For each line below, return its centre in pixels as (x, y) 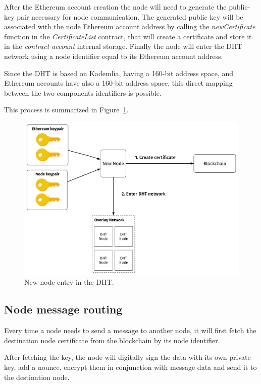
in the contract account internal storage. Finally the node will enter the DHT (123, 46)
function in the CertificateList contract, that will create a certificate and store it (128, 36)
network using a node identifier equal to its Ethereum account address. (114, 56)
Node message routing (63, 309)
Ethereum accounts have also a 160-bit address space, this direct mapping (118, 83)
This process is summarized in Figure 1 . (66, 110)
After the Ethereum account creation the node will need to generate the (115, 7)
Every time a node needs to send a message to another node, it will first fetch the (130, 330)
